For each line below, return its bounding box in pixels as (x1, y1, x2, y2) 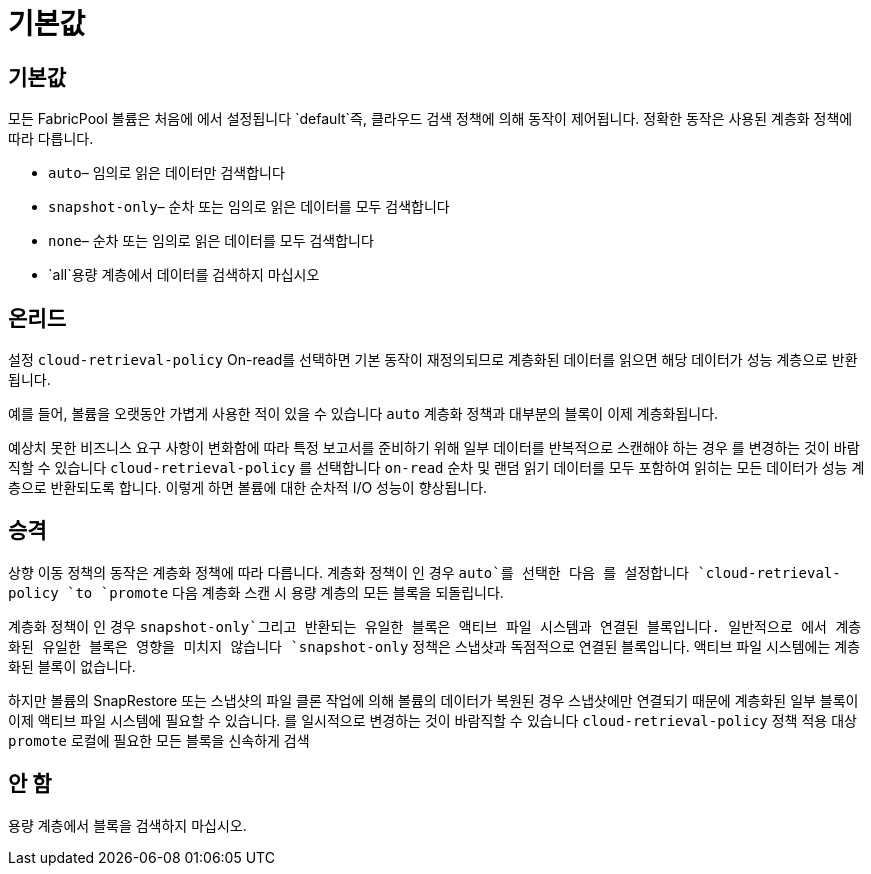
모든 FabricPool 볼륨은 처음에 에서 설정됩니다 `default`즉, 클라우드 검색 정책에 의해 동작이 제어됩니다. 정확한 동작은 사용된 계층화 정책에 (8, 110, 853, 128)
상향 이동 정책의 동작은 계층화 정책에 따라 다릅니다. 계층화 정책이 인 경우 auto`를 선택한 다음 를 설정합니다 (8, 563, 689, 581)
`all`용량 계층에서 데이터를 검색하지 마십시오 (48, 266, 320, 284)
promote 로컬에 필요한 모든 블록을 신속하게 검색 (8, 731, 310, 749)
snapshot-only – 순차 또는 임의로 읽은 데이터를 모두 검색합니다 (48, 198, 450, 216)
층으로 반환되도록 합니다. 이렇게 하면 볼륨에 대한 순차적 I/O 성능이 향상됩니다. (8, 479, 488, 497)
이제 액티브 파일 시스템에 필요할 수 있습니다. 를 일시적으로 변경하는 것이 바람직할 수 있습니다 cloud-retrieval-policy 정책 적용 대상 (8, 711, 857, 729)
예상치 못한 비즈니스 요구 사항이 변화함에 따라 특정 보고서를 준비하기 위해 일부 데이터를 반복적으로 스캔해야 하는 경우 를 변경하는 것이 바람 (8, 439, 860, 457)
